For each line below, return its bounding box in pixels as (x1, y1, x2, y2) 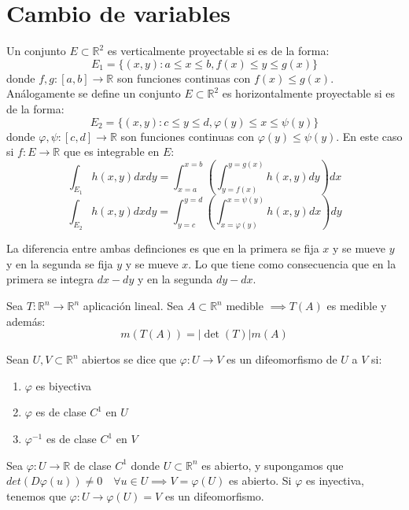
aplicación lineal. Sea (83, 297, 184, 314)
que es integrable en (63, 143, 160, 160)
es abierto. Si (229, 472, 292, 489)
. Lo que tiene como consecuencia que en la (188, 255, 396, 272)
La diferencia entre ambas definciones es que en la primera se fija (6, 240, 319, 257)
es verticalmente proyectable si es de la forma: (107, 42, 330, 59)
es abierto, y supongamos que (201, 456, 344, 473)
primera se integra (6, 271, 94, 287)
